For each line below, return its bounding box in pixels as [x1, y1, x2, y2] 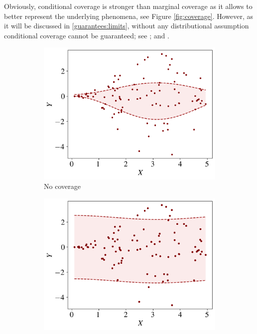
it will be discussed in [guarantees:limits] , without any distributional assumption [4, 20, 249, 31]
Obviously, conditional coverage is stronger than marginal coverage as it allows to [4, 1, 253, 11]
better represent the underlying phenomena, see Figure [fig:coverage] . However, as [4, 10, 254, 21]
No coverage [44, 181, 81, 191]
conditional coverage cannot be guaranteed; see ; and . [4, 30, 169, 40]
